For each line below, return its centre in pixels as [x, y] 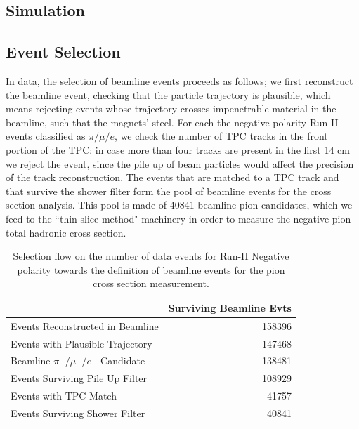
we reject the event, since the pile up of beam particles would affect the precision [180, 163]
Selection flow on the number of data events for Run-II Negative [151, 256]
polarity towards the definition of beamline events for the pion [151, 269]
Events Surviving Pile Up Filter [79, 378]
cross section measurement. [151, 283]
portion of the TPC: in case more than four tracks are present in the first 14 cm [178, 149]
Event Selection [63, 52]
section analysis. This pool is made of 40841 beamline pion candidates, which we [179, 205]
